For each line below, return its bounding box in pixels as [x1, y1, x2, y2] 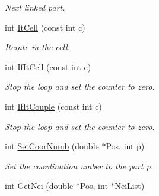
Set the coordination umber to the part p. [5, 159, 153, 172]
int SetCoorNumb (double [5, 140, 99, 152]
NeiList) [115, 179, 145, 192]
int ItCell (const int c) [5, 21, 85, 33]
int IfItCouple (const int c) [5, 100, 102, 112]
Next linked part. [5, 1, 65, 13]
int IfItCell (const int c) [5, 60, 91, 73]
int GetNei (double [5, 179, 74, 192]
